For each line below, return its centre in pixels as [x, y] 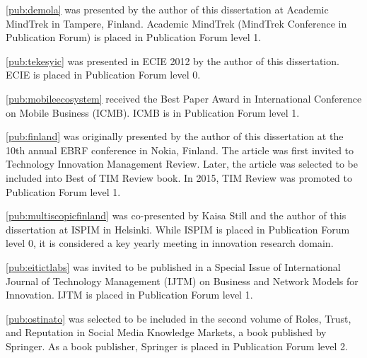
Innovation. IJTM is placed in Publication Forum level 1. [129, 295]
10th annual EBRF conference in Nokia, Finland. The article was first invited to [180, 150]
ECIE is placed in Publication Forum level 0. [103, 75]
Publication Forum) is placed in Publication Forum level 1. [134, 37]
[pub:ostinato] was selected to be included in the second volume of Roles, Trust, [179, 318]
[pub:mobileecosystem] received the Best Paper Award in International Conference [184, 98]
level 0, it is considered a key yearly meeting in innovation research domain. [170, 243]
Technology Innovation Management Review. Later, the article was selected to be [182, 164]
